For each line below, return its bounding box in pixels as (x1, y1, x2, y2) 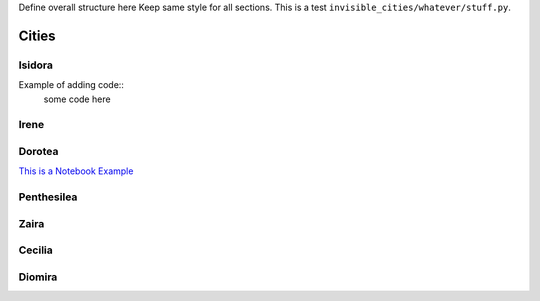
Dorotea (18, 144, 59, 158)
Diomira (18, 270, 58, 284)
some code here (43, 93, 111, 105)
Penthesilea (18, 190, 78, 204)
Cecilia (18, 243, 54, 257)
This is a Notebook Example (18, 165, 134, 177)
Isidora (18, 58, 54, 72)
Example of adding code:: (18, 79, 125, 91)
